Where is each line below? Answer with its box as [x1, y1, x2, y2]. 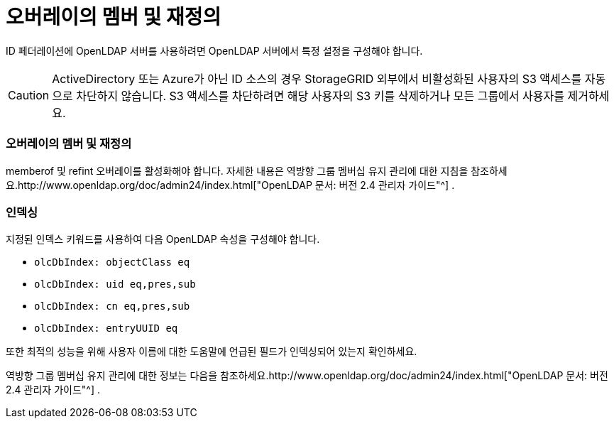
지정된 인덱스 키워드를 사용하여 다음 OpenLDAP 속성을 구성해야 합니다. [6, 233, 320, 246]
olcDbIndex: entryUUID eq [34, 322, 178, 335]
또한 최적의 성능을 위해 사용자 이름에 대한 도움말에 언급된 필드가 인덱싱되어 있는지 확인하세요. [6, 345, 417, 358]
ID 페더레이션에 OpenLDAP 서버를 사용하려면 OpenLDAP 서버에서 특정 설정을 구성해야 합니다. [6, 44, 423, 57]
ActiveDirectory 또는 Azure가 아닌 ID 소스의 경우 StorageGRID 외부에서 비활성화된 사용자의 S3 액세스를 [52, 71, 582, 86]
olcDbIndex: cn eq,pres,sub [34, 300, 190, 312]
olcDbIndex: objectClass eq [34, 256, 190, 268]
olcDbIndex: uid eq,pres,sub [34, 278, 196, 290]
